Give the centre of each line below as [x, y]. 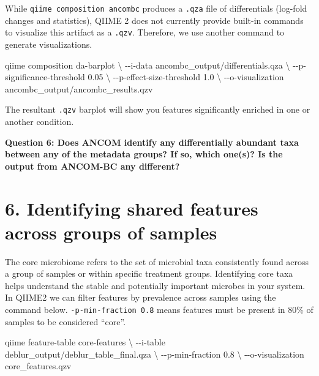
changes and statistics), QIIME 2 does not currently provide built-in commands [154, 20]
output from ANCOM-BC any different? [92, 166]
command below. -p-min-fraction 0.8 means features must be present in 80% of [159, 309]
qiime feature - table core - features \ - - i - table [85, 342]
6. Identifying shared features [132, 208]
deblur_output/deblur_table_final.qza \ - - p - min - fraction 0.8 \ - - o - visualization [155, 354]
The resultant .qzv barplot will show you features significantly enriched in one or [158, 109]
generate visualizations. [49, 44]
